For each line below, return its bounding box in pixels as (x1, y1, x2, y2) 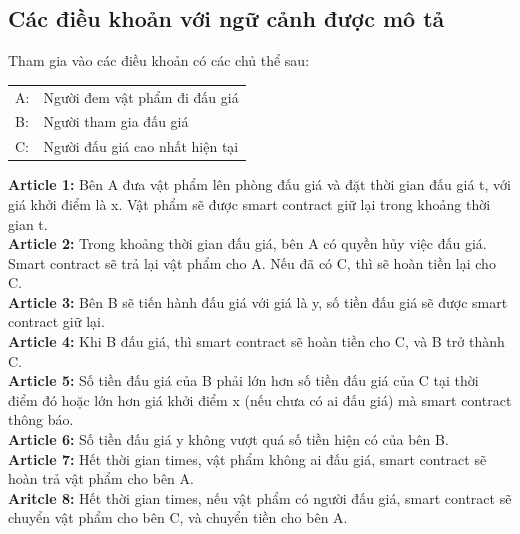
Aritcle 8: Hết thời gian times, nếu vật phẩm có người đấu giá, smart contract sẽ (8, 487, 512, 508)
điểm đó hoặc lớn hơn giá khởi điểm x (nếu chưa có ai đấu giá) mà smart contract (8, 389, 512, 410)
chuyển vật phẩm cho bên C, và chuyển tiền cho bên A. (8, 507, 348, 528)
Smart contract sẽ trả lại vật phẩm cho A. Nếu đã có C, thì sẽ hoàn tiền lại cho (8, 252, 496, 273)
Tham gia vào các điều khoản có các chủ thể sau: (8, 50, 310, 71)
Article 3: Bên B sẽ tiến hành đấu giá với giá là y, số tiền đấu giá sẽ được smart (8, 291, 508, 312)
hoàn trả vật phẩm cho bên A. (8, 468, 194, 489)
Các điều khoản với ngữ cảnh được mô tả (8, 3, 445, 34)
